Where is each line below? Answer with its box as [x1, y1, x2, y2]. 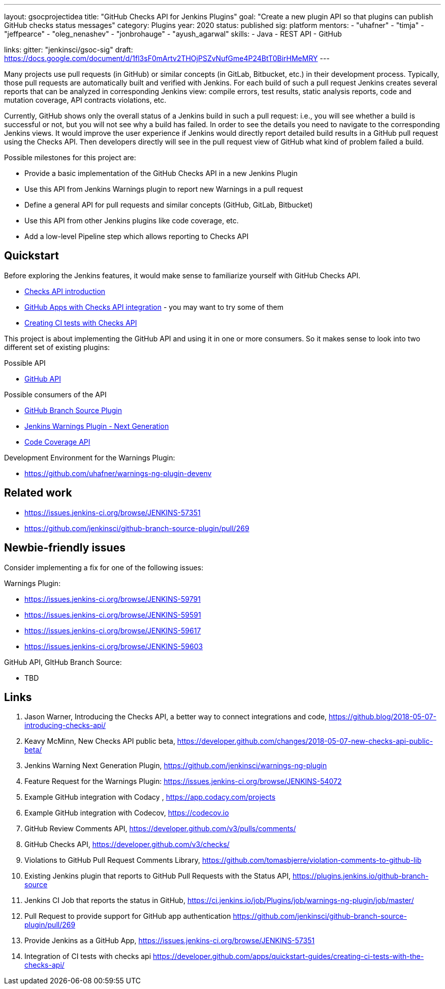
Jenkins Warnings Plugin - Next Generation [24, 421, 169, 430]
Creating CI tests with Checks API [24, 318, 137, 327]
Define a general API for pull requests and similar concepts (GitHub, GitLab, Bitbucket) [24, 200, 313, 209]
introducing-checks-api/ [24, 721, 106, 730]
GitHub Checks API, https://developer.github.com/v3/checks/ [24, 840, 230, 849]
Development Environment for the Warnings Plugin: [4, 453, 175, 462]
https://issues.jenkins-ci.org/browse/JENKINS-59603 [24, 642, 203, 651]
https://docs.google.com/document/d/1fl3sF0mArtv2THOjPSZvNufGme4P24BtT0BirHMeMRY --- [4, 54, 330, 63]
